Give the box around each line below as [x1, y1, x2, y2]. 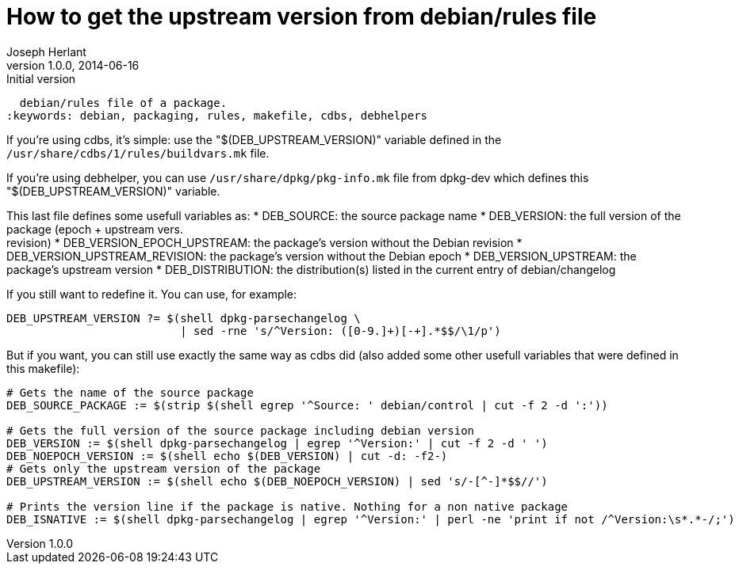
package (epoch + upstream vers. [6, 222, 183, 236]
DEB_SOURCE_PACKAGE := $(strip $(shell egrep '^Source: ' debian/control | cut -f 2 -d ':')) [6, 398, 608, 412]
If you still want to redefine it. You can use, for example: [6, 287, 297, 301]
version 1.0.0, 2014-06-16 [6, 58, 140, 72]
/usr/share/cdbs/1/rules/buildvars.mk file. [6, 146, 270, 160]
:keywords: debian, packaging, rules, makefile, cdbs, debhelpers [6, 108, 428, 122]
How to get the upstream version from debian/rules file [6, 3, 597, 30]
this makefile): [6, 361, 80, 375]
